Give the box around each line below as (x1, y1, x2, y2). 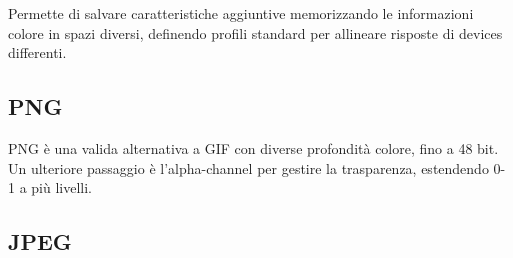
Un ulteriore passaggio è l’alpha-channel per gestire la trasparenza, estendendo (8, 157, 489, 178)
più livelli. (31, 177, 93, 198)
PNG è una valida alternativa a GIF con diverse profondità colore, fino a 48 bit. (8, 137, 499, 158)
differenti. (8, 42, 67, 63)
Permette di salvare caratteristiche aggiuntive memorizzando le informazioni (8, 3, 474, 23)
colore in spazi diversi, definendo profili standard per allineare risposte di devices (8, 22, 503, 43)
